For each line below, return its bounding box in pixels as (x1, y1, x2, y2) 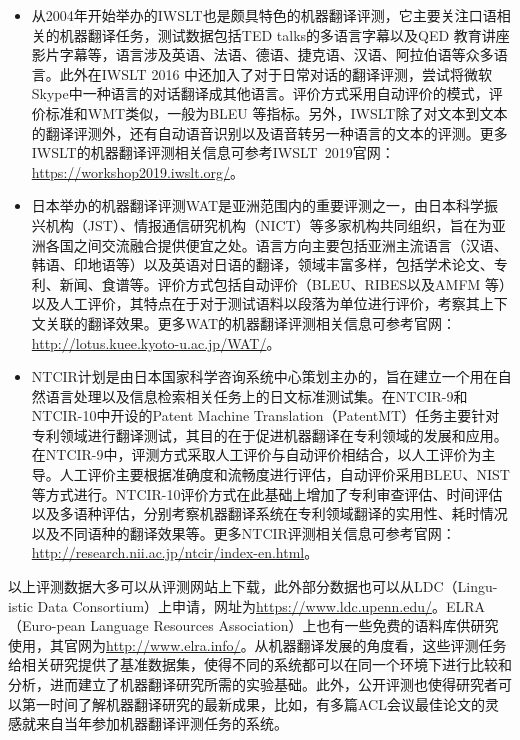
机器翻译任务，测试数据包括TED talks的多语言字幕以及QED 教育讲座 (59, 24, 510, 45)
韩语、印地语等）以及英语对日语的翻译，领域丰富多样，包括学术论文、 (31, 254, 494, 275)
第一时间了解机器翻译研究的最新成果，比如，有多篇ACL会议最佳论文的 (21, 693, 485, 714)
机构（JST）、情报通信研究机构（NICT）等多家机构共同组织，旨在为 (45, 214, 492, 235)
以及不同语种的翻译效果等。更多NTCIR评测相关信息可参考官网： (31, 522, 456, 543)
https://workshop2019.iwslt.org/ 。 (31, 161, 245, 182)
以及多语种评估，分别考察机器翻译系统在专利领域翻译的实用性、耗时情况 (31, 503, 508, 524)
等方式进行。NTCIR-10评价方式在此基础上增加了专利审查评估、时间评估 (31, 483, 503, 504)
